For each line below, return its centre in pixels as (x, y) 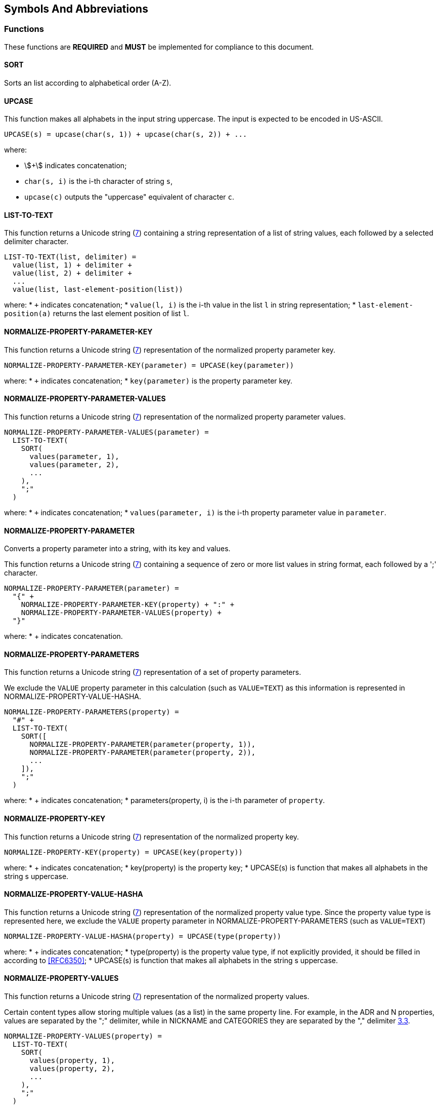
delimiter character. (36, 242)
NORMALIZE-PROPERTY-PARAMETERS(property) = (92, 712)
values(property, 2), (72, 1068)
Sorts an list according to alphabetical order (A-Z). (88, 83)
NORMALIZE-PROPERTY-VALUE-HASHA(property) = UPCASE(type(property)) (143, 936)
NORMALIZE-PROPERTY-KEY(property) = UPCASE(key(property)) (124, 852)
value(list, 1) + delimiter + (72, 265)
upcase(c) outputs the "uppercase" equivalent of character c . (129, 197)
